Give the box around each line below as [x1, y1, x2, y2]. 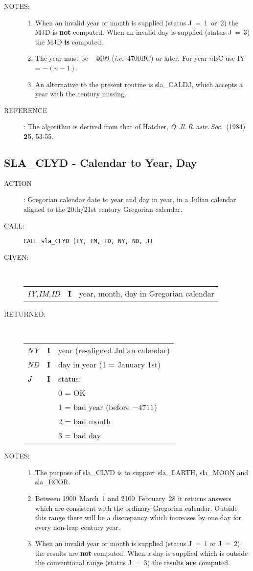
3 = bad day [58, 430, 101, 441]
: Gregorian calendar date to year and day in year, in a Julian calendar [23, 194, 236, 205]
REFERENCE [4, 105, 47, 115]
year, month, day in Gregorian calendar [79, 287, 214, 299]
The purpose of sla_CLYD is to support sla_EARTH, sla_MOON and [35, 467, 249, 477]
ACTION [4, 178, 32, 188]
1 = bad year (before [58, 401, 130, 413]
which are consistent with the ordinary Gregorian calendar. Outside [35, 502, 238, 513]
